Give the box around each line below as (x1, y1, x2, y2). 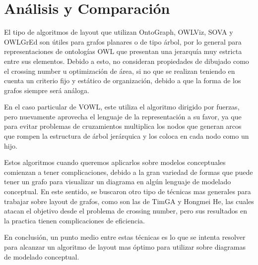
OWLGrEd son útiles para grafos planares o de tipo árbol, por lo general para (4, 36, 242, 47)
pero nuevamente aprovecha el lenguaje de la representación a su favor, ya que (4, 111, 242, 121)
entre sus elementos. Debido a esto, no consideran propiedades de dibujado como (4, 55, 249, 66)
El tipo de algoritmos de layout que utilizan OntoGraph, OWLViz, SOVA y (4, 27, 233, 37)
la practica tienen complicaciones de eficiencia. (4, 215, 145, 225)
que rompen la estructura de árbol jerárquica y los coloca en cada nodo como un (4, 131, 249, 141)
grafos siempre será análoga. (4, 85, 89, 95)
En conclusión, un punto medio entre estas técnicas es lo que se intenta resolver (4, 232, 246, 242)
